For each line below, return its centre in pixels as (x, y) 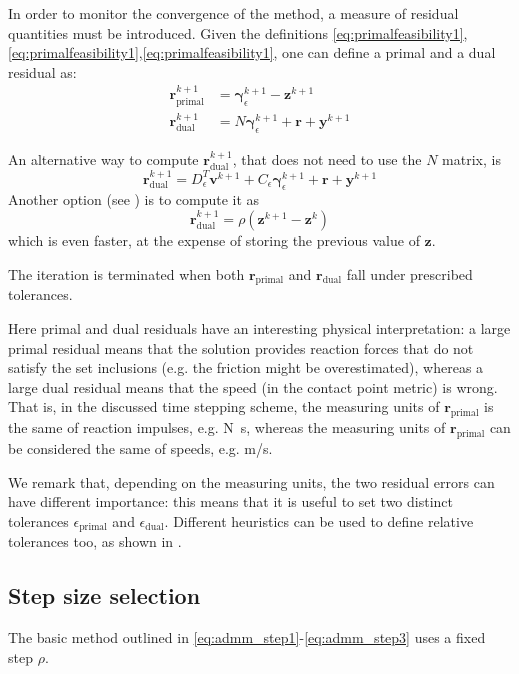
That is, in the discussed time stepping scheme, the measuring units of (224, 406)
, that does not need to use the (327, 159)
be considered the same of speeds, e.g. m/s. (140, 448)
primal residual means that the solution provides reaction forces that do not (241, 347)
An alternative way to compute (103, 159)
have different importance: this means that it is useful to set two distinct (231, 501)
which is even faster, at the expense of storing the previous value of (214, 240)
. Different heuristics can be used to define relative (319, 520)
